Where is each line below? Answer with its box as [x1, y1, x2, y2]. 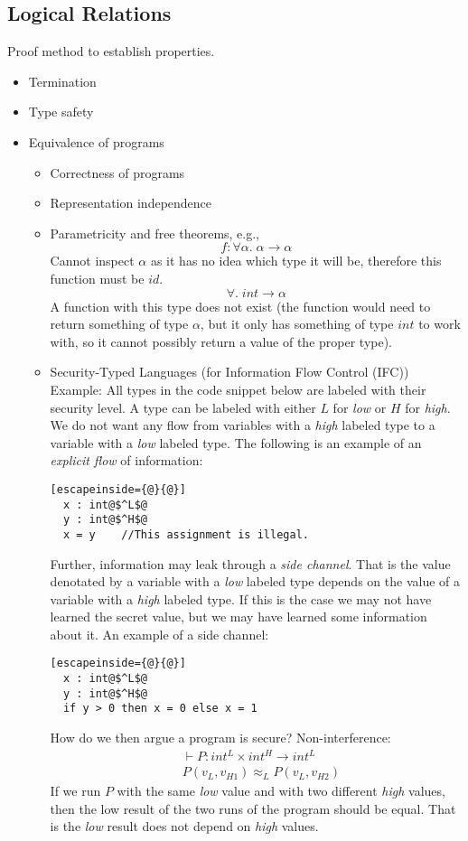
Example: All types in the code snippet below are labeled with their [50, 379, 426, 398]
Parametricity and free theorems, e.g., [50, 223, 260, 242]
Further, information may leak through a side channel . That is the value [50, 554, 451, 573]
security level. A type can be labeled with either [50, 397, 316, 416]
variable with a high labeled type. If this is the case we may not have [50, 589, 432, 608]
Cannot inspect [50, 251, 135, 270]
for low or [332, 397, 387, 416]
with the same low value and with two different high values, [117, 781, 445, 800]
